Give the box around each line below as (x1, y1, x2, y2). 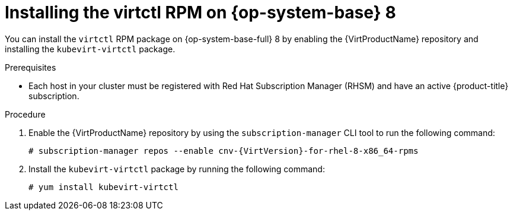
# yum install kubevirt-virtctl (28, 182, 179, 192)
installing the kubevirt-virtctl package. (5, 43, 176, 54)
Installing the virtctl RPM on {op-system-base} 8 (5, 2, 396, 23)
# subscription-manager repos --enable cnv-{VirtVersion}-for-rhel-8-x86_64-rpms (28, 146, 419, 156)
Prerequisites (5, 62, 56, 72)
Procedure (5, 109, 46, 119)
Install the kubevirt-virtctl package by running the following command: (28, 163, 325, 174)
